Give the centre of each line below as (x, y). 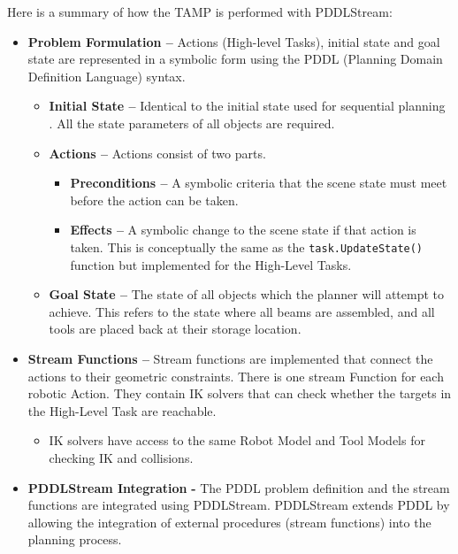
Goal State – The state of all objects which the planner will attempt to (246, 294)
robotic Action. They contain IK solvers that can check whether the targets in (240, 393)
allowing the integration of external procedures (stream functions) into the (229, 522)
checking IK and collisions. (121, 457)
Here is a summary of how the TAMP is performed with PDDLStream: (200, 12)
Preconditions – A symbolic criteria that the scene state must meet (259, 183)
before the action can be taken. (154, 200)
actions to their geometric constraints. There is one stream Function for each (236, 376)
